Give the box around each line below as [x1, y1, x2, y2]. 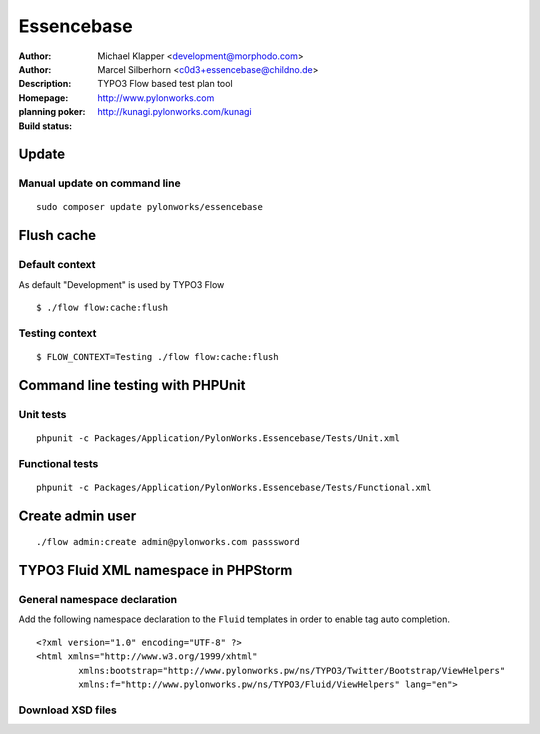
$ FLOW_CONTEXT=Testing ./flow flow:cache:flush [36, 351, 279, 362]
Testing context [18, 326, 97, 340]
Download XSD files [18, 703, 117, 717]
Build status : [18, 120, 73, 132]
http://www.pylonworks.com [97, 91, 215, 104]
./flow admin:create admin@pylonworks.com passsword [36, 536, 300, 548]
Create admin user [18, 507, 137, 524]
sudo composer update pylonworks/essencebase [36, 201, 264, 213]
